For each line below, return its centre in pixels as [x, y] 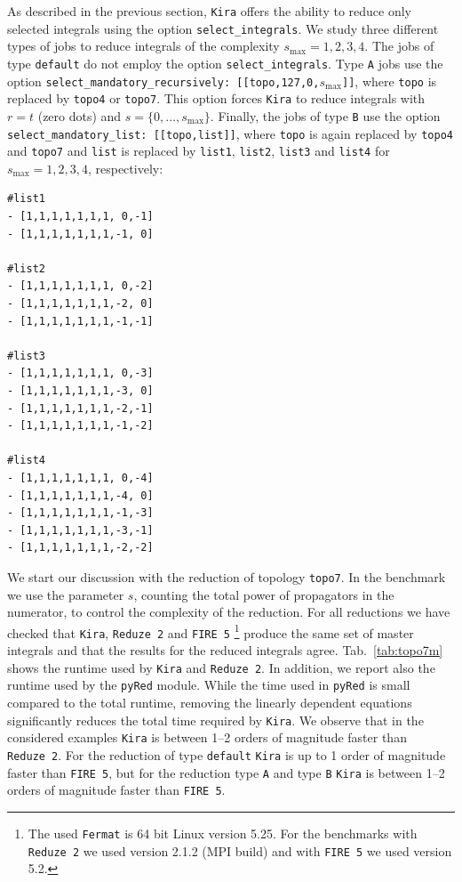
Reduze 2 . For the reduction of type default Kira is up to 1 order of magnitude [227, 754]
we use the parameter [66, 594]
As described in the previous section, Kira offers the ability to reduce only [210, 11]
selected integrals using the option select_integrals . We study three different [223, 28]
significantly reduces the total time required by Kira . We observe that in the [215, 720]
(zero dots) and [80, 115]
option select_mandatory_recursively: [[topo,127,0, [163, 81]
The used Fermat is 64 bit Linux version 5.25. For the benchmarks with [223, 833]
